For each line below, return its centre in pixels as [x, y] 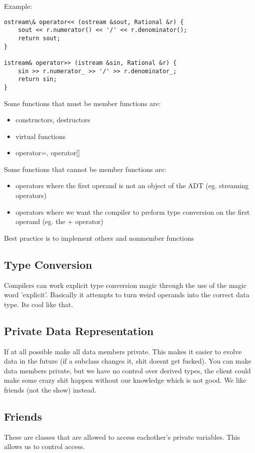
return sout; [39, 38]
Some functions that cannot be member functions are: [85, 169]
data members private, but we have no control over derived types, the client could [127, 370]
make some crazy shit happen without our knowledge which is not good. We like [125, 380]
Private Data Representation [79, 330]
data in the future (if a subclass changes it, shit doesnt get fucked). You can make [128, 361]
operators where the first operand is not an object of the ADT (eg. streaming [132, 185]
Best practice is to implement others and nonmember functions [99, 238]
